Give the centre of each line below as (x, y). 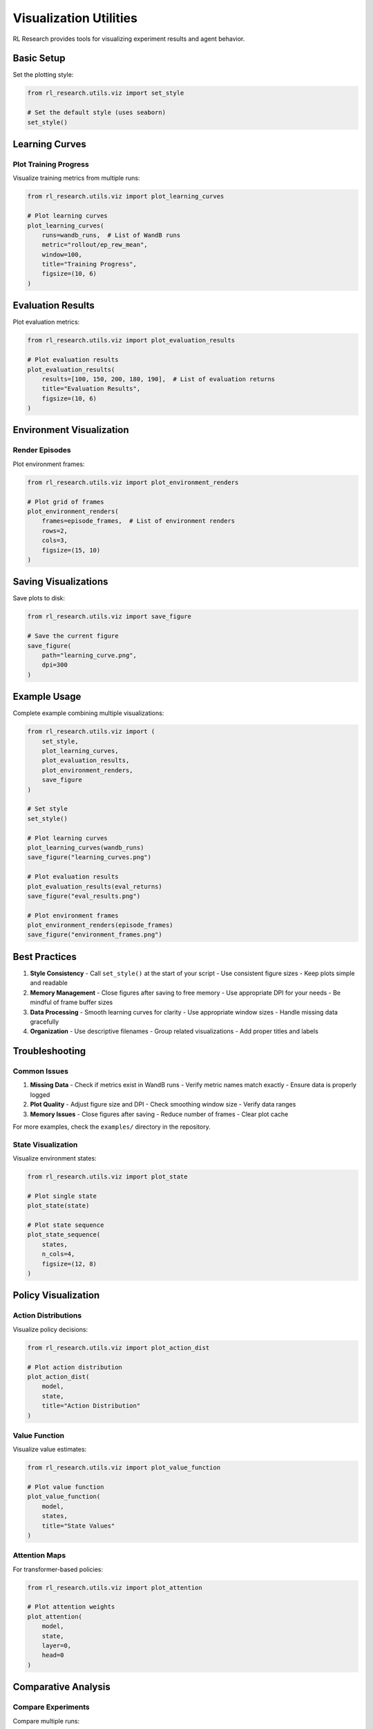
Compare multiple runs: (46, 1721)
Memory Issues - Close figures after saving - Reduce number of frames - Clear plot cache (159, 1114)
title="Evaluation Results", (91, 389)
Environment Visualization (71, 430)
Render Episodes (42, 450)
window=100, (62, 255)
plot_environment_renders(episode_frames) (100, 925)
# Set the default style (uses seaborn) (96, 113)
